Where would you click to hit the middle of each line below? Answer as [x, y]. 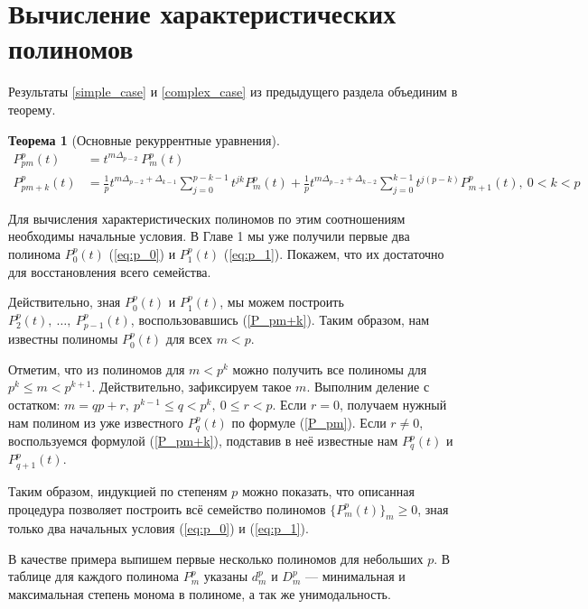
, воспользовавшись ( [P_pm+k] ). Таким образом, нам [280, 319]
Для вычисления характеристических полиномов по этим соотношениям [207, 218]
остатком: [34, 404]
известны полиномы [63, 339]
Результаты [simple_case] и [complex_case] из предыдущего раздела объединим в [233, 92]
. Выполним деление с [368, 387]
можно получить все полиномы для [330, 369]
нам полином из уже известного [96, 422]
